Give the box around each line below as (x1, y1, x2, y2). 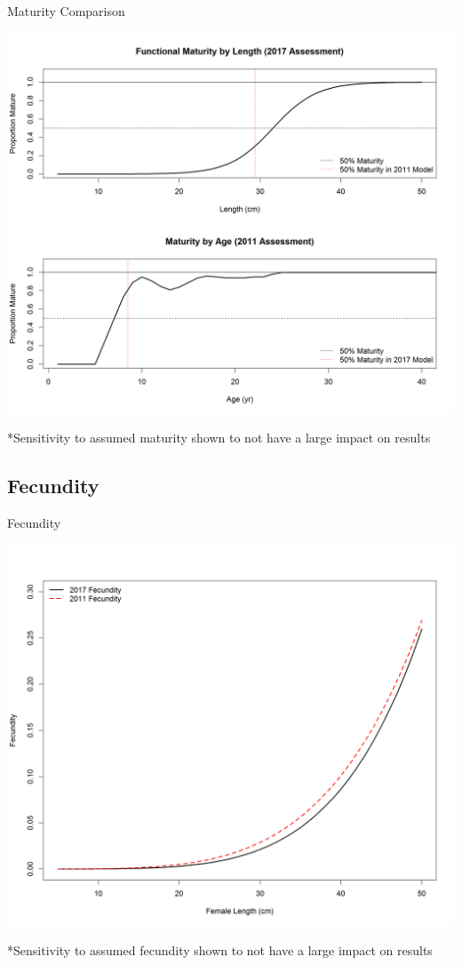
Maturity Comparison (7, 2, 125, 20)
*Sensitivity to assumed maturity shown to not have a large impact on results (7, 428, 431, 447)
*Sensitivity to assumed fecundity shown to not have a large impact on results (7, 940, 433, 959)
